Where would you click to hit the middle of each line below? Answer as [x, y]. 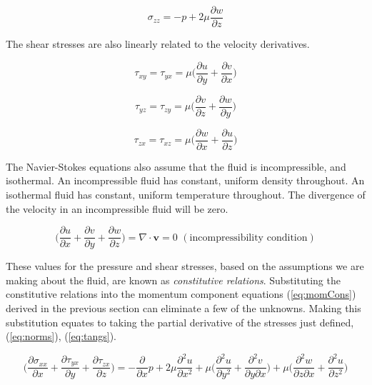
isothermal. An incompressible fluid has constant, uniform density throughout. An [185, 180]
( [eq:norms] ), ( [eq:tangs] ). [61, 336]
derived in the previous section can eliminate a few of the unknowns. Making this [184, 308]
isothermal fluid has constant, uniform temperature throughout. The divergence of [186, 195]
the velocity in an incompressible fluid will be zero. [117, 208]
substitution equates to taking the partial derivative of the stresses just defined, [180, 322]
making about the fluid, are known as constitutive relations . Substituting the [173, 280]
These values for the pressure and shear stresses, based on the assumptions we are [185, 266]
